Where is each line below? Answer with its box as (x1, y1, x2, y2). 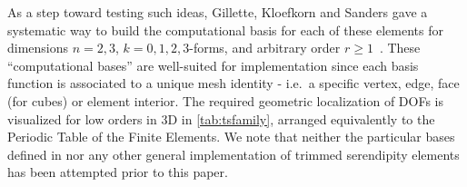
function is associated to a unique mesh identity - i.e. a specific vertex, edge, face (7, 74, 460, 93)
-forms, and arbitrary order (189, 38, 341, 57)
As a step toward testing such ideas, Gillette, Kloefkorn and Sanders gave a (7, 3, 428, 21)
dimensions (7, 38, 69, 57)
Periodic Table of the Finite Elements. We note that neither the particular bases (7, 127, 455, 146)
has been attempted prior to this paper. (7, 162, 228, 182)
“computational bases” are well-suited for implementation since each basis (7, 55, 419, 74)
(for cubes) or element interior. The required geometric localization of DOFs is (7, 91, 443, 110)
